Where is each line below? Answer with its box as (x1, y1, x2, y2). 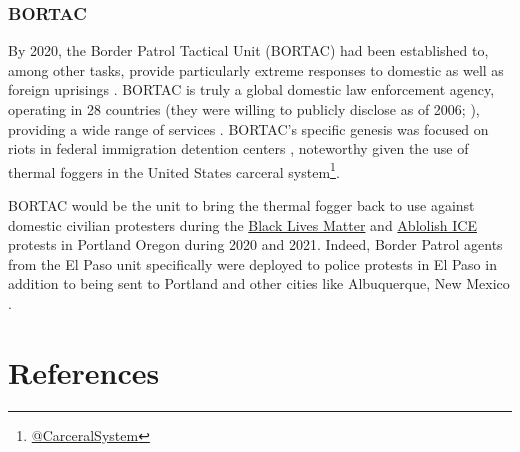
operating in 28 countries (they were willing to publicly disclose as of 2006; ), (8, 99, 480, 119)
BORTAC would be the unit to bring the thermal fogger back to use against (8, 195, 475, 216)
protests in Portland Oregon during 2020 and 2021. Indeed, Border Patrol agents (8, 234, 503, 255)
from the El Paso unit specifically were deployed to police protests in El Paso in (8, 253, 497, 274)
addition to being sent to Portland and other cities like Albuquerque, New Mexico (8, 273, 510, 294)
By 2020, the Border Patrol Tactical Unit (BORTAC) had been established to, (8, 40, 489, 61)
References (8, 351, 160, 392)
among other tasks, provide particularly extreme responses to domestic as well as (8, 59, 504, 80)
